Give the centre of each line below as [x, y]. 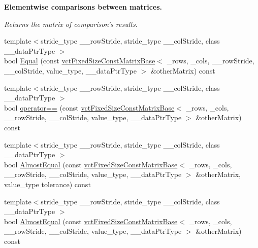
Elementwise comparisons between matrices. [83, 7]
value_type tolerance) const [47, 184]
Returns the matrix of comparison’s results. [71, 24]
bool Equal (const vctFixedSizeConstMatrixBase [80, 61]
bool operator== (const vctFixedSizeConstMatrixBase [89, 107]
